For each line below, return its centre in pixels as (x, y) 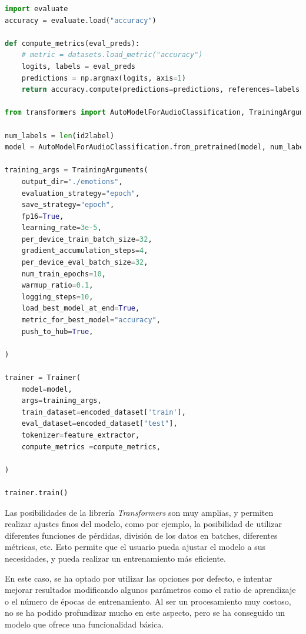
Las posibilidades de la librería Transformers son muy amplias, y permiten (139, 512)
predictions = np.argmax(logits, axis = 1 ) (104, 78)
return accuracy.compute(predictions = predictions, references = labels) (163, 90)
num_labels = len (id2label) (60, 136)
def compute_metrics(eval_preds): (72, 43)
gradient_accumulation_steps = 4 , (85, 251)
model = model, (47, 389)
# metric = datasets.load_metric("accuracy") (112, 55)
